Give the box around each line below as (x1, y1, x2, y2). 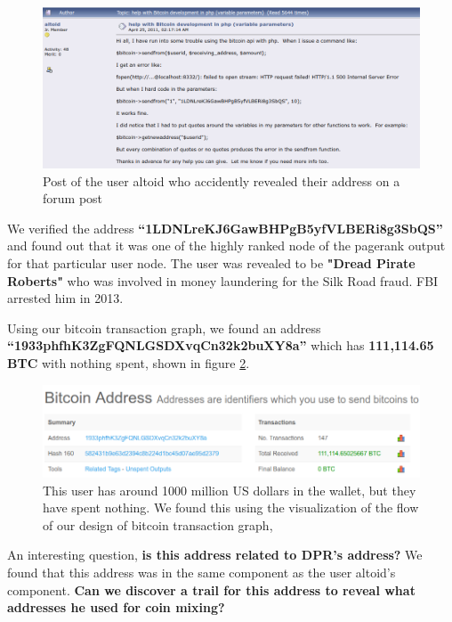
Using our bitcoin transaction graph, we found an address (7, 318, 321, 337)
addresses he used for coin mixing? (7, 598, 225, 617)
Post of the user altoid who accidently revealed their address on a (43, 171, 400, 190)
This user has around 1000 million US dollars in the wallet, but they (43, 480, 416, 499)
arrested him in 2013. (7, 289, 124, 307)
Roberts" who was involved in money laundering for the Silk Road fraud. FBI (7, 271, 439, 290)
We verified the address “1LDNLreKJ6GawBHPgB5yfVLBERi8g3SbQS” (7, 218, 443, 237)
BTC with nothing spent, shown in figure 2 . (7, 354, 250, 372)
